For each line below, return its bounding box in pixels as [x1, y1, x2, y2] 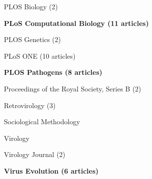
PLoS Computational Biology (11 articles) [4, 18, 149, 28]
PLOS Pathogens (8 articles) [4, 67, 103, 77]
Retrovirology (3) [4, 100, 56, 110]
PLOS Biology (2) [4, 1, 58, 11]
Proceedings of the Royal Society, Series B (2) [4, 83, 141, 93]
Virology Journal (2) [4, 149, 65, 159]
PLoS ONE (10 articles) [4, 50, 76, 61]
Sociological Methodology [4, 116, 80, 127]
